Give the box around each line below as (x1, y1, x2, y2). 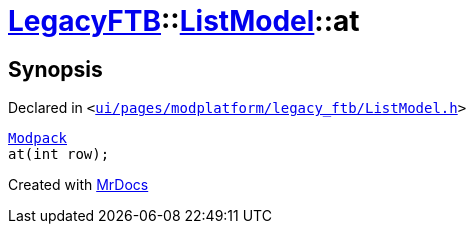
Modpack (8, 130, 68, 147)
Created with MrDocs (8, 176, 149, 194)
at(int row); (8, 146, 110, 163)
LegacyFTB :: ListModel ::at (8, 4, 360, 38)
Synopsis (8, 56, 103, 82)
